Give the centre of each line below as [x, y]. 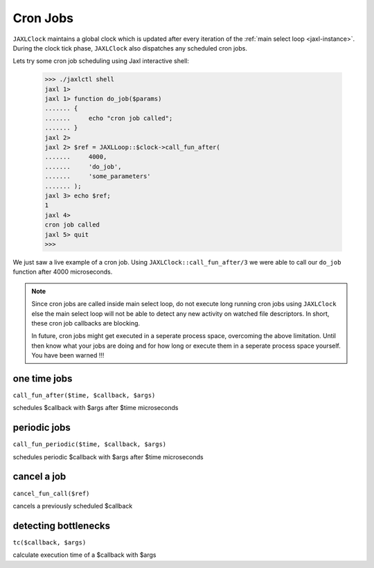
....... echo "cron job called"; [109, 118]
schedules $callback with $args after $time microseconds [96, 408]
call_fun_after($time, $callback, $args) [84, 395]
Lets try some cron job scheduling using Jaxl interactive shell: [101, 61]
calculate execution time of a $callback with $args [84, 555]
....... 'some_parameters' [98, 176]
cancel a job [39, 477]
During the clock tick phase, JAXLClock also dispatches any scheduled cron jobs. [130, 48]
